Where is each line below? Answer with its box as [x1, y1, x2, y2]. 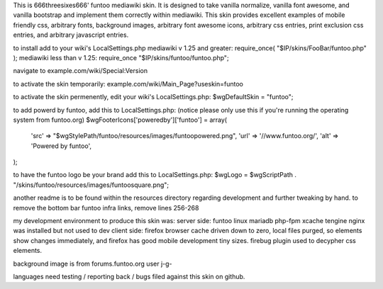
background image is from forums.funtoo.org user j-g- [13, 259, 172, 268]
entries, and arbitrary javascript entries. [13, 30, 129, 39]
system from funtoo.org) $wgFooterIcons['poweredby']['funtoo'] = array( [13, 115, 227, 124]
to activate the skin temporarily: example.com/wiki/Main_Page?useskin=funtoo [13, 79, 244, 88]
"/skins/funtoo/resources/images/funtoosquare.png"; [13, 181, 170, 189]
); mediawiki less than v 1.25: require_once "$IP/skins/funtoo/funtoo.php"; [13, 53, 230, 62]
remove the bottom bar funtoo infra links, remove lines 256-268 [13, 203, 199, 212]
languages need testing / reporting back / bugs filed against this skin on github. [13, 272, 245, 280]
